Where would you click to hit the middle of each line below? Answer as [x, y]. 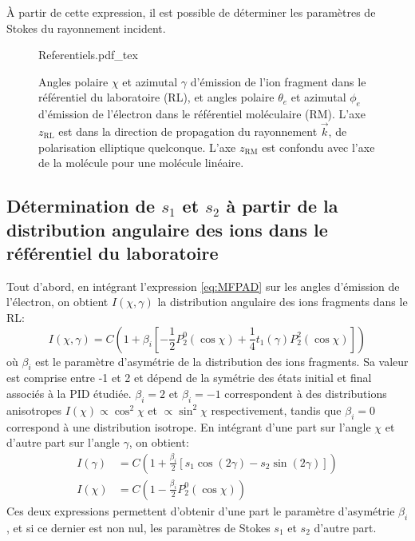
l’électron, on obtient [57, 302]
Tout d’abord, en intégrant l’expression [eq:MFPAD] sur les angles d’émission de [203, 286]
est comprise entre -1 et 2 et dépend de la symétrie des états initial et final [189, 378]
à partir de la [282, 206]
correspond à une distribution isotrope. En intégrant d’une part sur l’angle [189, 426]
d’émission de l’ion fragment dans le [278, 81]
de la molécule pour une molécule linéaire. [141, 163]
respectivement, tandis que [276, 410]
